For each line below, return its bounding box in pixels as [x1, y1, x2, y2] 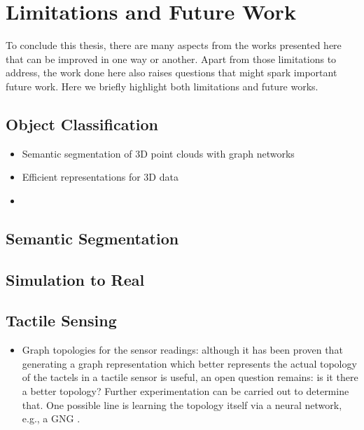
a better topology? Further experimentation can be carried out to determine [22, 384, 349, 398]
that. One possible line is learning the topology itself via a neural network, [22, 397, 342, 412]
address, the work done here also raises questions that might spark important [6, 65, 337, 80]
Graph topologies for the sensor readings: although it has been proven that [22, 342, 343, 357]
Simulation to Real [6, 268, 145, 290]
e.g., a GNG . [22, 411, 80, 426]
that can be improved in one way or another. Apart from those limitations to [6, 51, 337, 66]
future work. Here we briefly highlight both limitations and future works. [6, 78, 318, 93]
